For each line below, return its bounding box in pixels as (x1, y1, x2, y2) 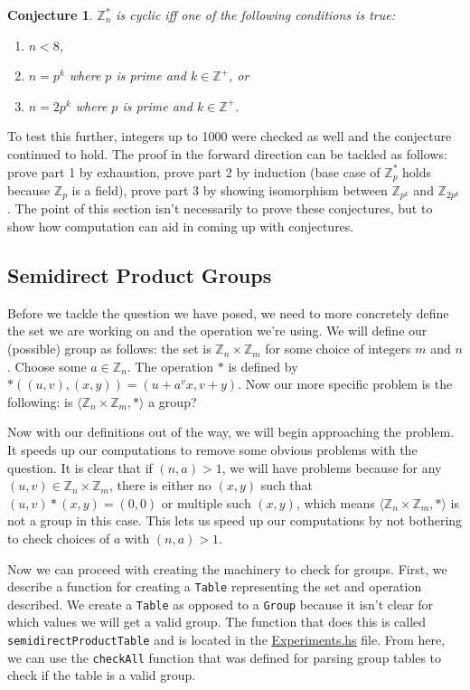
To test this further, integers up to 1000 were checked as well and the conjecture (7, 127, 452, 146)
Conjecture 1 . (7, 5, 93, 24)
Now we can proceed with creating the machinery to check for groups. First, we (7, 559, 447, 578)
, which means (296, 493, 375, 512)
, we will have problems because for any (221, 458, 442, 477)
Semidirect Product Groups (7, 261, 272, 289)
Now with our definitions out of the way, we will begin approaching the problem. (7, 422, 455, 441)
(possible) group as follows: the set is (7, 339, 211, 358)
